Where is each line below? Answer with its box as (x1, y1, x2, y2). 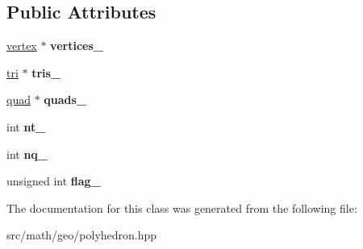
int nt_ (6, 118, 46, 135)
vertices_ (50, 37, 103, 54)
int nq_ (6, 145, 48, 162)
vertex (6, 37, 37, 54)
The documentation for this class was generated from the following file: (6, 199, 357, 216)
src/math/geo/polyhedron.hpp (6, 226, 157, 243)
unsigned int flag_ (6, 172, 101, 189)
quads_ (44, 91, 87, 108)
